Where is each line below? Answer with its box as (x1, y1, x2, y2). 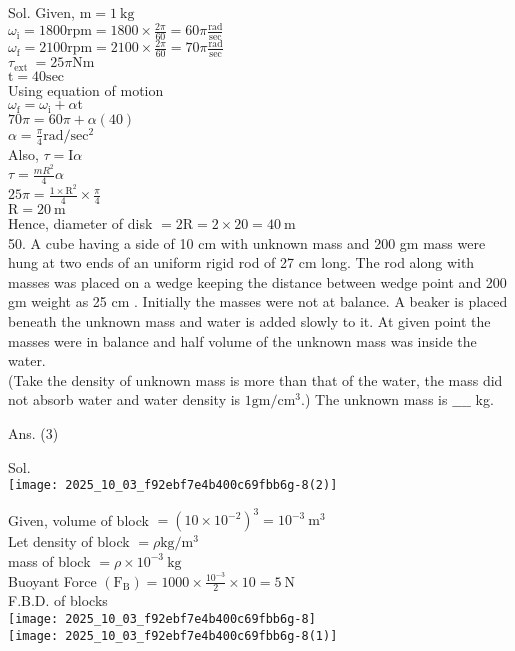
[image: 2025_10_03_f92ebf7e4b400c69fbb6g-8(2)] (8, 478, 338, 493)
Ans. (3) (8, 423, 59, 444)
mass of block (8, 550, 91, 571)
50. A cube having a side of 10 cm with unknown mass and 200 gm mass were (8, 232, 486, 253)
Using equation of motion (8, 79, 164, 100)
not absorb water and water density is (8, 389, 241, 410)
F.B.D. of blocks (8, 590, 108, 611)
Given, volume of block (8, 509, 149, 530)
